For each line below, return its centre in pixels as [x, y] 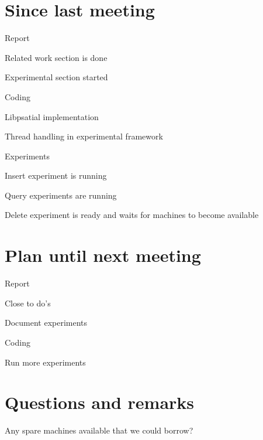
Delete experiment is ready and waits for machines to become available [132, 215]
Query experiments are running [61, 195]
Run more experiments [45, 362]
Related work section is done [56, 57]
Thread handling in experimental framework [84, 136]
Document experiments [46, 323]
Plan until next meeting [103, 255]
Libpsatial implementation [52, 116]
